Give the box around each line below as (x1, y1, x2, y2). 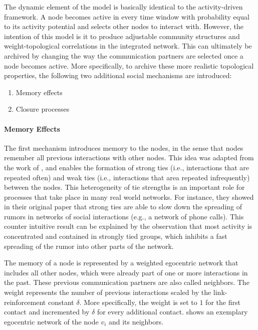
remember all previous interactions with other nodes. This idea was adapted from (4, 152, 254, 163)
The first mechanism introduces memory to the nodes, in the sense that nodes (4, 142, 243, 153)
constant (48, 296, 74, 307)
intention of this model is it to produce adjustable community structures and (4, 31, 240, 41)
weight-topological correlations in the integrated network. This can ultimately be (4, 41, 252, 51)
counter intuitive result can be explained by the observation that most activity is (4, 221, 252, 231)
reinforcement (4, 296, 46, 307)
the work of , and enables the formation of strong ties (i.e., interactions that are (4, 162, 249, 172)
